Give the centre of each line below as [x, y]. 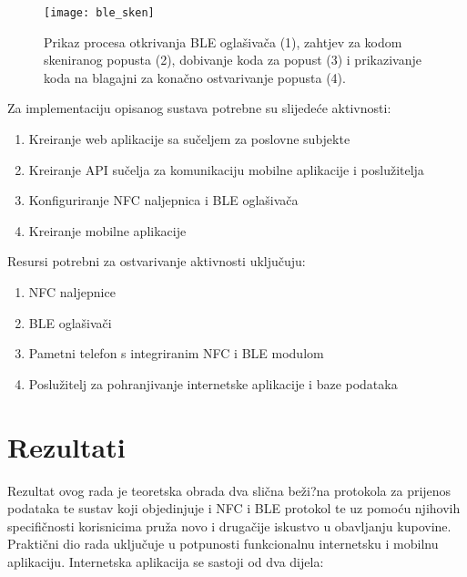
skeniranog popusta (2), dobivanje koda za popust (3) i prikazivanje [233, 60]
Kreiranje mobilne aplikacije [107, 230]
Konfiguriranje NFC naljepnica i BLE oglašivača [163, 200]
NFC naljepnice [72, 292]
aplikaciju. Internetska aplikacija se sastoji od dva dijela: [166, 561]
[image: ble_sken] [99, 13]
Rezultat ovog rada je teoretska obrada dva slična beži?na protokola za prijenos [229, 490]
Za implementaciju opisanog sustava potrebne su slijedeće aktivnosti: [199, 108]
